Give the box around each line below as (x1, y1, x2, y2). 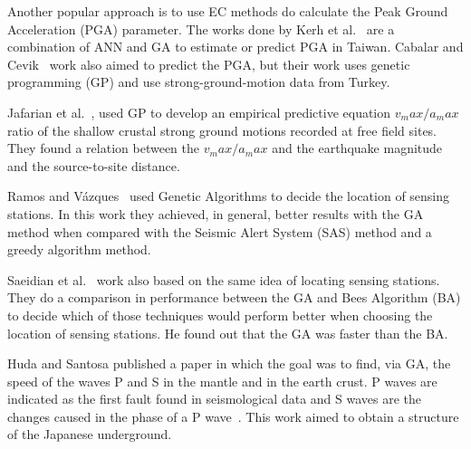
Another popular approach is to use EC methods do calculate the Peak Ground (7, 2, 448, 20)
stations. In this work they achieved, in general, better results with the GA (7, 204, 424, 223)
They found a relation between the (7, 139, 199, 158)
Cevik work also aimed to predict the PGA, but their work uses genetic (7, 54, 410, 73)
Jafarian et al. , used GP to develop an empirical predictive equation (7, 102, 391, 121)
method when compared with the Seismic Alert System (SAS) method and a (7, 222, 432, 241)
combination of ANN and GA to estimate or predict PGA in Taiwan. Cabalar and (7, 37, 464, 56)
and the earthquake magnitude (272, 139, 443, 158)
